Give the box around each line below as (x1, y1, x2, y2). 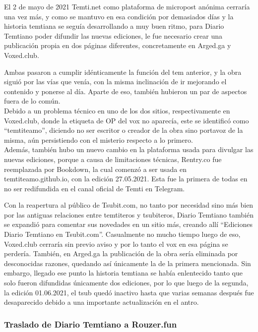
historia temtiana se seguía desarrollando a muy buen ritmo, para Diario (4, 21, 224, 31)
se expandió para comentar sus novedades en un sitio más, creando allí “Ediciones (4, 219, 253, 229)
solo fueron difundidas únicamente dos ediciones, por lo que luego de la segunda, (4, 277, 249, 288)
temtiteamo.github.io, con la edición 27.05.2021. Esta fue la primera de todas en (4, 173, 248, 184)
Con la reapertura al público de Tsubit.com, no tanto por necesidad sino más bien (4, 200, 254, 210)
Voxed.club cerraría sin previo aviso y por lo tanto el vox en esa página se (4, 238, 228, 249)
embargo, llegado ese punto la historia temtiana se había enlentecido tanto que (4, 268, 243, 278)
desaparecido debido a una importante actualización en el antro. (4, 297, 199, 307)
